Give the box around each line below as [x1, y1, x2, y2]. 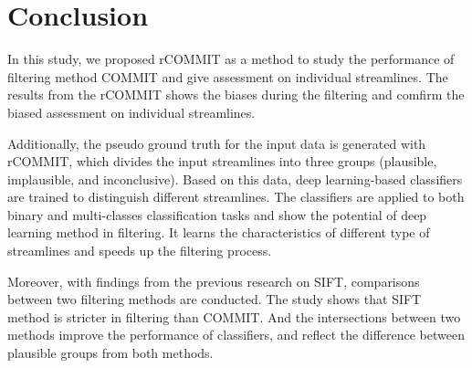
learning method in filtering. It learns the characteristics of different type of [7, 223, 430, 242]
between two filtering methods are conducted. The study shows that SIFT [7, 289, 422, 309]
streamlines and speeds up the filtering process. [7, 241, 272, 260]
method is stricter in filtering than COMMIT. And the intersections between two [7, 307, 461, 326]
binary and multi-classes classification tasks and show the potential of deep [7, 205, 427, 224]
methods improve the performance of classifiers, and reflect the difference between [7, 325, 465, 344]
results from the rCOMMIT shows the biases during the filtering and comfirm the [7, 85, 465, 104]
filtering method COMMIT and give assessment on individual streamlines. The [7, 67, 448, 86]
